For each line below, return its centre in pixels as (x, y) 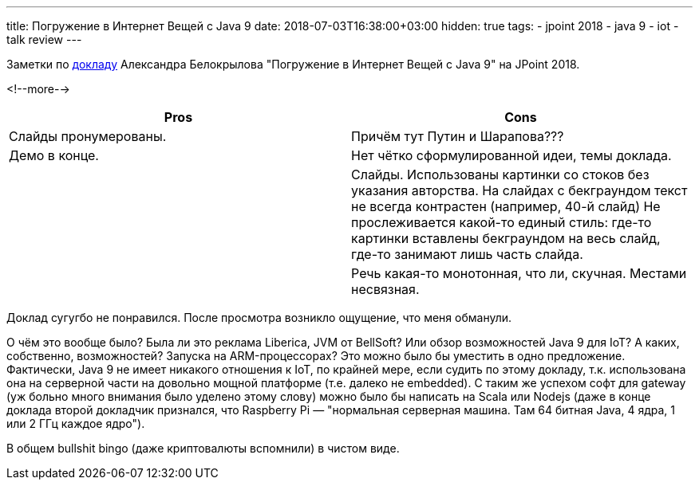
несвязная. (385, 289)
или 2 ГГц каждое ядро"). (76, 423)
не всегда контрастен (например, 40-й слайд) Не (506, 206)
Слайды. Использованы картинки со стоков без (500, 174)
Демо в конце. (54, 155)
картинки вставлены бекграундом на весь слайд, (506, 238)
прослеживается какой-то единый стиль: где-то (502, 222)
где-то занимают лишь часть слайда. (467, 254)
